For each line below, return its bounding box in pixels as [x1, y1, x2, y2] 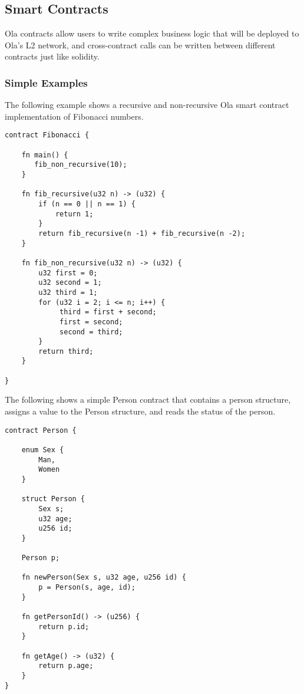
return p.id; [38, 622, 90, 631]
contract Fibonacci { [5, 131, 90, 140]
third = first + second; [60, 308, 157, 317]
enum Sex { [21, 445, 64, 454]
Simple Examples [5, 75, 88, 90]
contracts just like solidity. [5, 50, 100, 63]
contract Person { [5, 426, 77, 435]
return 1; [55, 209, 94, 218]
